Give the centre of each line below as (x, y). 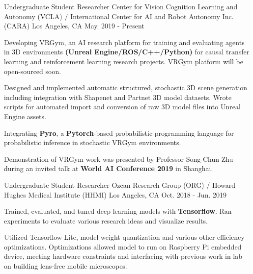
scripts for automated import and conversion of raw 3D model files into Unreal (122, 107)
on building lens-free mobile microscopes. (66, 266)
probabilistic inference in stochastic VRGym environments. (93, 142)
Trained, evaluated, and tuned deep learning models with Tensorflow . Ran (118, 211)
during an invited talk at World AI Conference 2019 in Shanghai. (109, 168)
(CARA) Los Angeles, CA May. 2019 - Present (74, 26)
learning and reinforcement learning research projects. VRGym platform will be (124, 61)
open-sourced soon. (33, 71)
